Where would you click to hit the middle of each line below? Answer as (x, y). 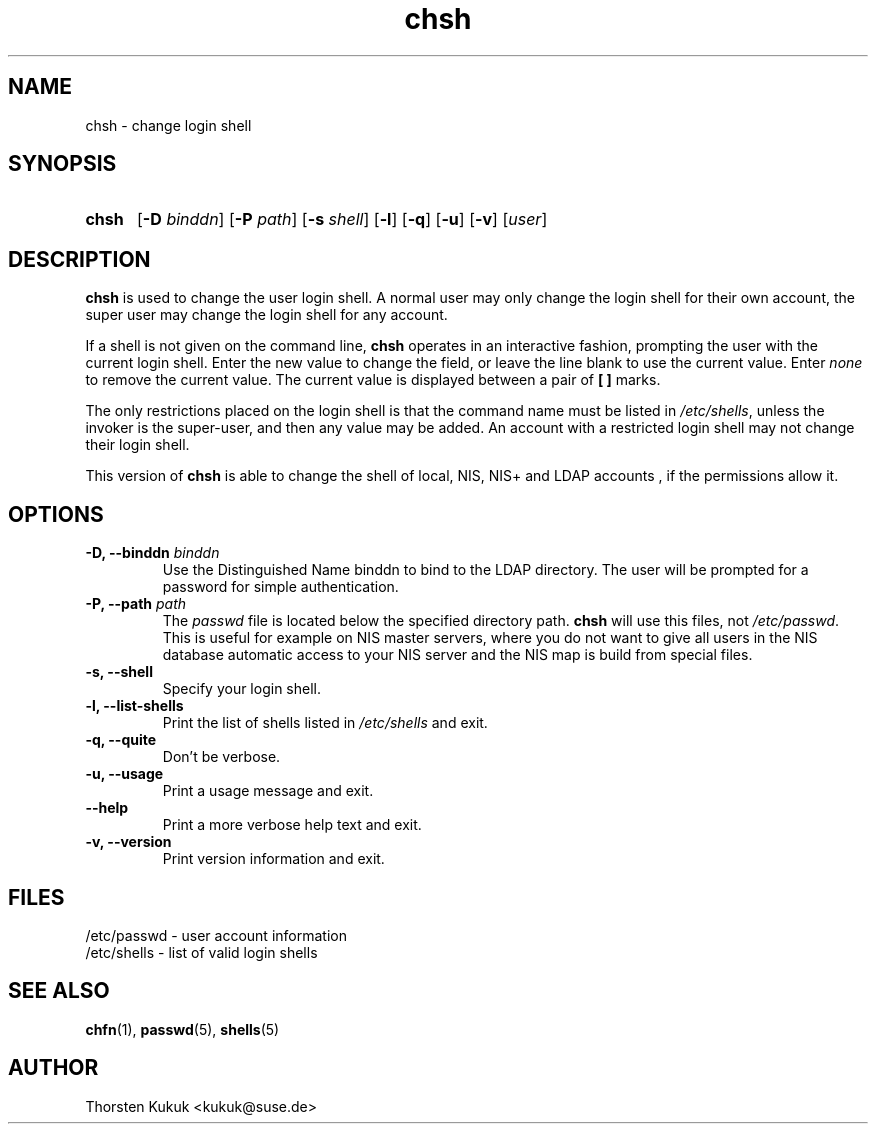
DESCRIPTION (79, 259)
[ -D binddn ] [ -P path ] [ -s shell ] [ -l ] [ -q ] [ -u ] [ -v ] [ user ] (342, 219)
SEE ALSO (59, 991)
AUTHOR (53, 1068)
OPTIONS (56, 514)
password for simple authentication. (280, 587)
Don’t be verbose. (221, 757)
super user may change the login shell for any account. (266, 315)
